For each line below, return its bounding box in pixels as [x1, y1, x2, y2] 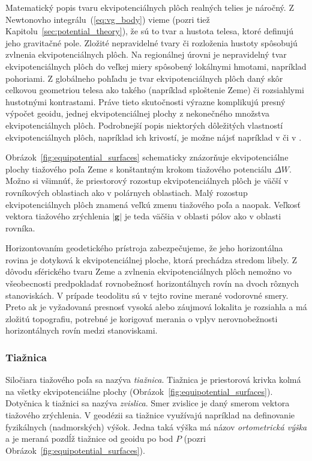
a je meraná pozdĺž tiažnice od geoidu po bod [5, 432, 173, 445]
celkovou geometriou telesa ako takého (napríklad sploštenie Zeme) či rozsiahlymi [5, 84, 304, 96]
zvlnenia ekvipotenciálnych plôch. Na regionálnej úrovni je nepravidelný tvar [5, 48, 287, 61]
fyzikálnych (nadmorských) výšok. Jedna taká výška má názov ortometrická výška [5, 420, 307, 433]
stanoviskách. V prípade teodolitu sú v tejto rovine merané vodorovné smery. [5, 289, 289, 301]
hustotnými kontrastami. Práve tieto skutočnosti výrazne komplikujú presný [5, 95, 286, 108]
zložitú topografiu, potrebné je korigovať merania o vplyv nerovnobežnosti [5, 312, 278, 325]
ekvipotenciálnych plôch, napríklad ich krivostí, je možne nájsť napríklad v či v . [5, 130, 302, 143]
